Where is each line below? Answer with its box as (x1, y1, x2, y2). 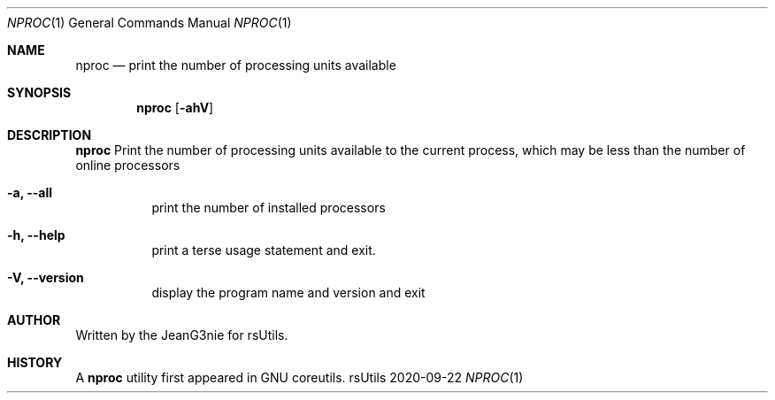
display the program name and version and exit (151, 285, 426, 300)
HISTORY (7, 355, 63, 370)
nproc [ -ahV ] (136, 100, 214, 115)
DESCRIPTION (7, 127, 92, 142)
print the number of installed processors (151, 200, 386, 215)
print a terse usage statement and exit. (151, 242, 376, 258)
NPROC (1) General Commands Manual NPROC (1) (7, 15, 292, 30)
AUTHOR (7, 312, 61, 327)
